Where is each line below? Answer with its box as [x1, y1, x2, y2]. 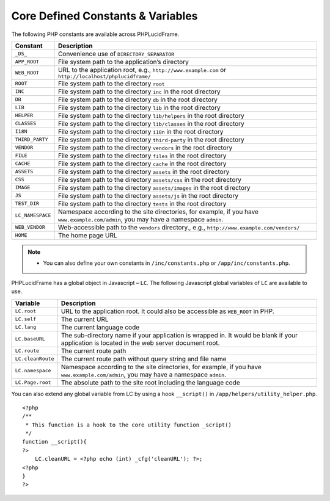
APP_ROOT [15, 59, 40, 65]
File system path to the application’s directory [58, 57, 189, 66]
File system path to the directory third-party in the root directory [58, 135, 244, 143]
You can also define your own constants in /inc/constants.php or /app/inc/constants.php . [43, 259, 290, 267]
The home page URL [58, 231, 117, 239]
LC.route [15, 348, 40, 354]
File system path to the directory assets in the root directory [58, 167, 230, 176]
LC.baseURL [15, 336, 46, 342]
